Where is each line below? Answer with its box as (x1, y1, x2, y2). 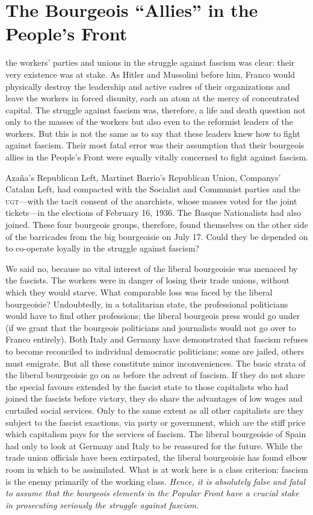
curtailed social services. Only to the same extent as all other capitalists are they (5, 403, 304, 416)
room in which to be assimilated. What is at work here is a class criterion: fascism (5, 463, 308, 475)
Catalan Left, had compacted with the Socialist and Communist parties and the (5, 183, 301, 195)
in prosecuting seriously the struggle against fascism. (5, 498, 199, 511)
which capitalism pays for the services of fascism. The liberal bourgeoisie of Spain (5, 428, 306, 440)
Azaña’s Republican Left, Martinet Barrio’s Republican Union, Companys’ (5, 171, 281, 183)
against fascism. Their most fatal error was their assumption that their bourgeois (5, 139, 305, 151)
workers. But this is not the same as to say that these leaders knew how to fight (5, 127, 300, 139)
